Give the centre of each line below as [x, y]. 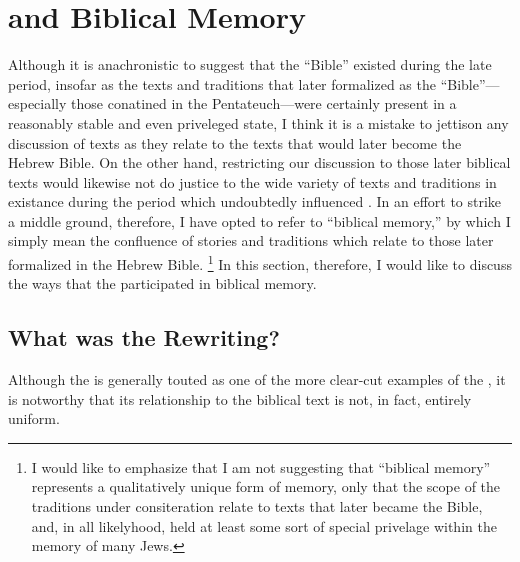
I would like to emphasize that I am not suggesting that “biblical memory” [261, 466]
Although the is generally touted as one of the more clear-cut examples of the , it [257, 379]
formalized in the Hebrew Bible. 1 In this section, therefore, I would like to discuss [260, 262]
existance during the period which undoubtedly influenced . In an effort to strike [255, 201]
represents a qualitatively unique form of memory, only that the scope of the [266, 486]
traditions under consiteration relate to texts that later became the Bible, [257, 506]
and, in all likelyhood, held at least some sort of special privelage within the [264, 525]
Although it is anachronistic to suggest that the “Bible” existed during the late [250, 64]
